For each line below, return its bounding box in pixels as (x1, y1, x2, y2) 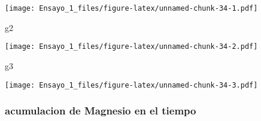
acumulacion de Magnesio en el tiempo (5, 103, 196, 118)
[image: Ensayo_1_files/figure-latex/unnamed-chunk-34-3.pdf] (5, 80, 258, 89)
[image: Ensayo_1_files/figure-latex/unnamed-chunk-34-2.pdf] (5, 42, 258, 51)
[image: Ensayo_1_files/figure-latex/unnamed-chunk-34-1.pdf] (5, 4, 258, 13)
